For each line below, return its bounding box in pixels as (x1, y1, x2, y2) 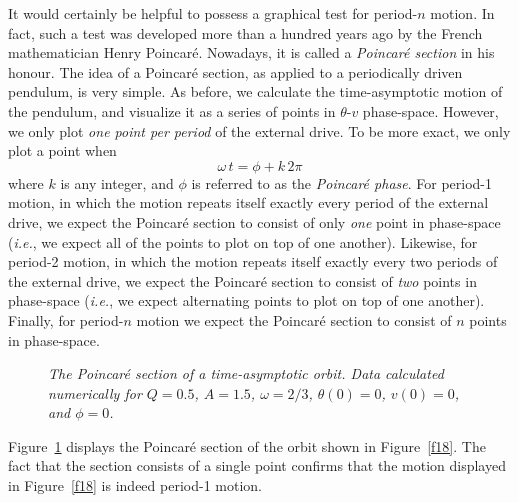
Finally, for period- (8, 309, 124, 330)
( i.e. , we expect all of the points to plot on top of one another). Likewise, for (8, 231, 478, 252)
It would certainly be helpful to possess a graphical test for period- (8, 3, 418, 23)
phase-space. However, (362, 100, 499, 121)
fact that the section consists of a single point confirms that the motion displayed (8, 455, 506, 476)
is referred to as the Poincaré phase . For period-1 (191, 172, 492, 193)
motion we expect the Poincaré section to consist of (136, 309, 452, 330)
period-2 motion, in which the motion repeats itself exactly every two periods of (8, 251, 498, 272)
